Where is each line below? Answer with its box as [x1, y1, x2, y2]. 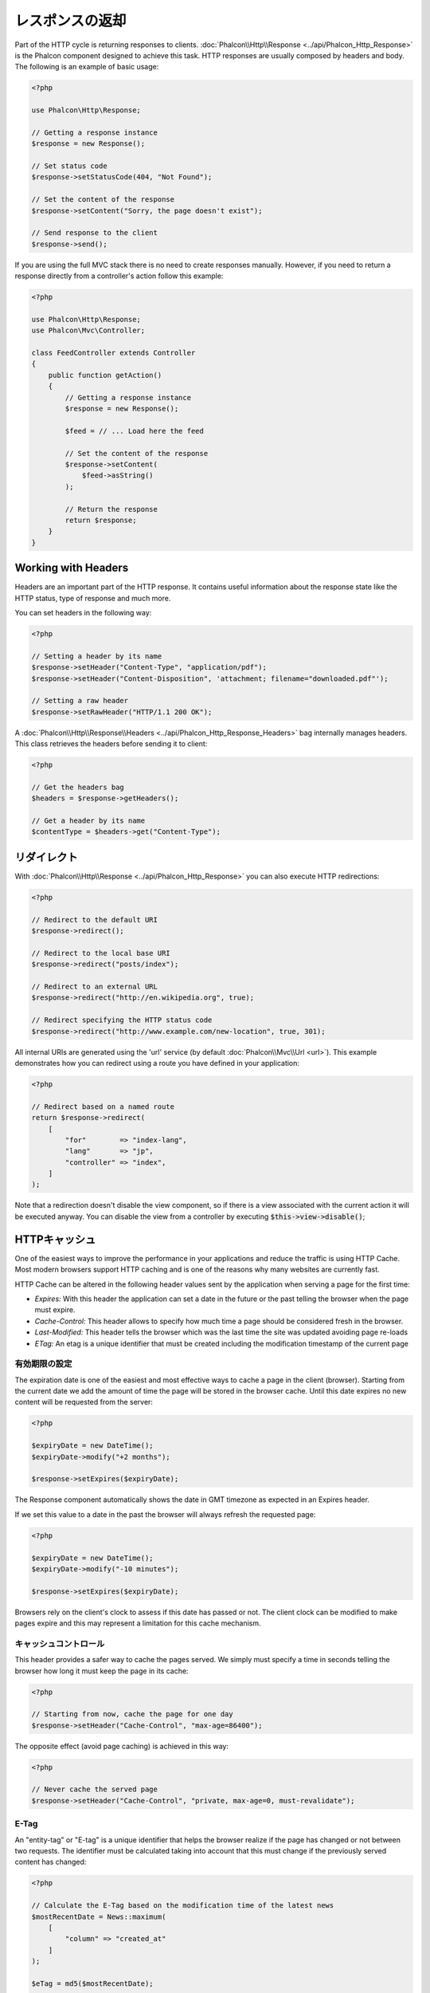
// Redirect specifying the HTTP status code [31, 1016, 213, 1024]
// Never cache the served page [31, 1785, 158, 1794]
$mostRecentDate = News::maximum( [31, 1912, 166, 1921]
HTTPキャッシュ [14, 1232, 96, 1246]
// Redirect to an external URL [31, 982, 158, 992]
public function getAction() [48, 371, 162, 379]
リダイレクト [14, 850, 78, 864]
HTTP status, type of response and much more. [14, 593, 171, 603]
